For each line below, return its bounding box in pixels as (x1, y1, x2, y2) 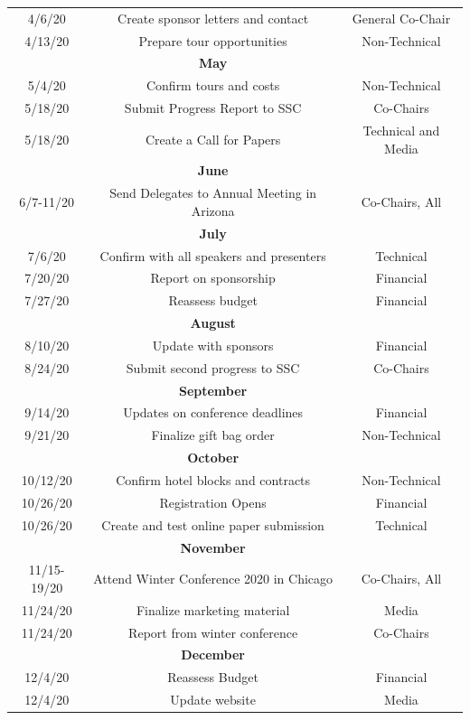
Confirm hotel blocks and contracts (116, 470, 311, 489)
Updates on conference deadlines (123, 403, 304, 422)
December (181, 645, 245, 664)
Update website (170, 690, 256, 709)
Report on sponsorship (150, 268, 276, 287)
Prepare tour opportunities (138, 31, 287, 50)
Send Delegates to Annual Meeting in (109, 183, 317, 202)
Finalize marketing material (136, 600, 290, 619)
